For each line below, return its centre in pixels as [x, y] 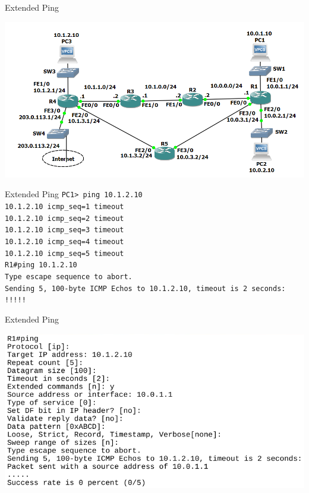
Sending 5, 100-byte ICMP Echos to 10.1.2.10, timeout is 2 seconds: [145, 288]
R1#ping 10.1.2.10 [41, 265]
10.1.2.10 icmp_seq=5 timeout [64, 253]
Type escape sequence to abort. [69, 277]
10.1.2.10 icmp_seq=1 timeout [64, 207]
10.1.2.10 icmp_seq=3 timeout [64, 230]
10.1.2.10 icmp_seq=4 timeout [64, 242]
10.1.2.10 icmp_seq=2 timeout [64, 218]
